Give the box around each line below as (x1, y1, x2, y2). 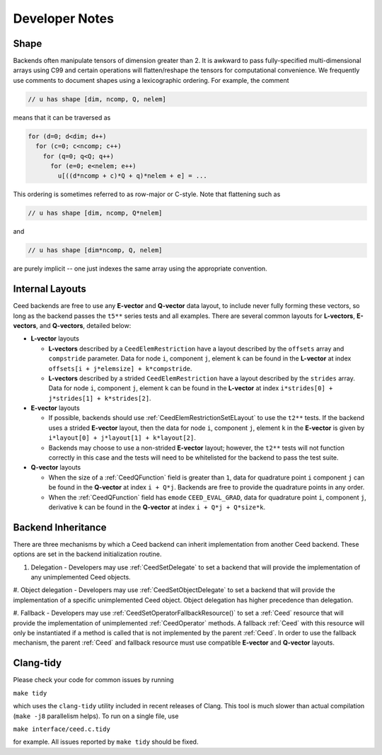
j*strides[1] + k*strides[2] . (48, 394, 151, 402)
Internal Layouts (13, 283, 86, 295)
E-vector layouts (30, 404, 81, 412)
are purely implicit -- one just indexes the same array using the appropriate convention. (13, 264, 268, 273)
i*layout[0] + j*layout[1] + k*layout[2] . (48, 433, 196, 442)
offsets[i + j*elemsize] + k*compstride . (48, 364, 192, 373)
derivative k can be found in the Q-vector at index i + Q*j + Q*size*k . (48, 503, 266, 511)
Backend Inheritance (13, 521, 107, 533)
